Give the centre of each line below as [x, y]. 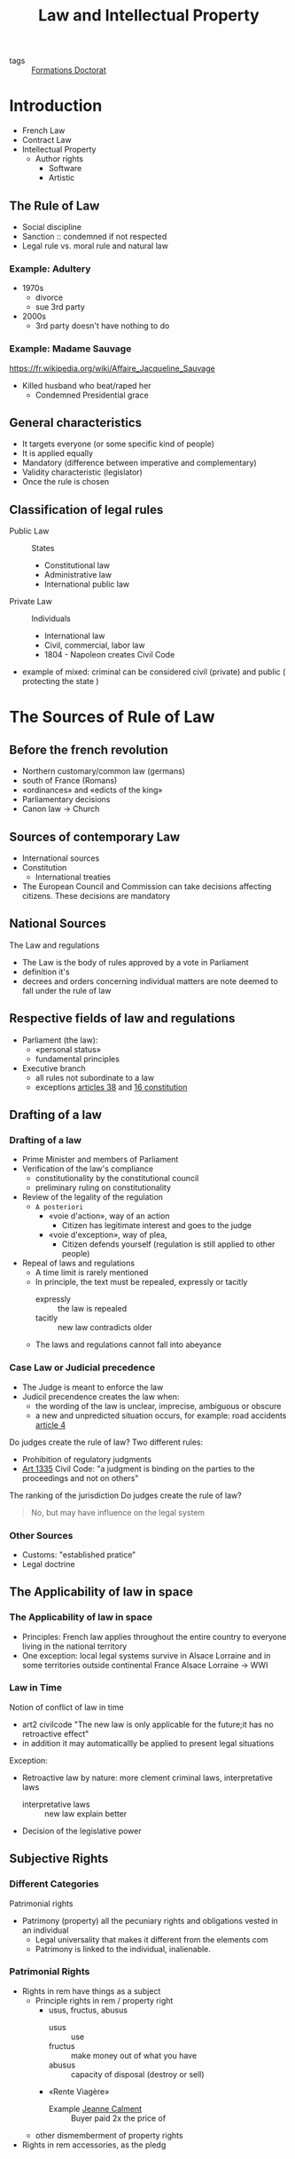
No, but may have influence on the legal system [118, 1512]
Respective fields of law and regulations [122, 1018]
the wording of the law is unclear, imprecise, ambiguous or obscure [158, 1406]
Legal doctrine [48, 1564]
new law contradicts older [105, 1328]
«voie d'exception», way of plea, [108, 1235]
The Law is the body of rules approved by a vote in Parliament [136, 962]
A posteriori [59, 1208]
